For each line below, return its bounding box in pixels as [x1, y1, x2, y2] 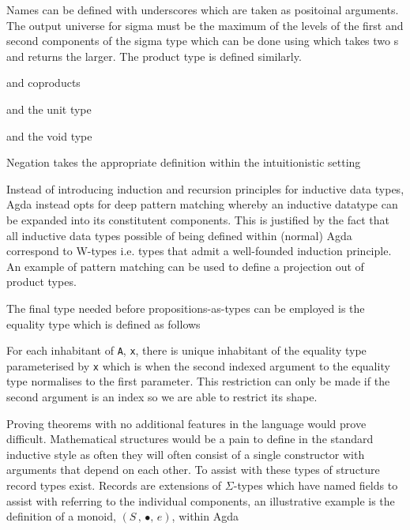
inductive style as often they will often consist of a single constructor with [6, 445, 365, 462]
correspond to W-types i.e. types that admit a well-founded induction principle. [6, 242, 392, 259]
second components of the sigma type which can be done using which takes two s [6, 32, 399, 49]
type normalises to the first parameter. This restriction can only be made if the [6, 373, 390, 389]
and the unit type [6, 100, 92, 117]
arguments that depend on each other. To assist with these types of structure [6, 461, 380, 478]
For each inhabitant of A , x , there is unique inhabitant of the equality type [6, 342, 367, 359]
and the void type [6, 127, 92, 144]
